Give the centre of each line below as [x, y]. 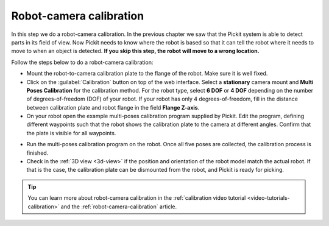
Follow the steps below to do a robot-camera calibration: [82, 62]
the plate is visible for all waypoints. [71, 133]
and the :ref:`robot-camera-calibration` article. [119, 207]
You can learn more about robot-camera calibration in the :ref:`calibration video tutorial [137, 198]
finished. [37, 153]
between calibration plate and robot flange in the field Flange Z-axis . [113, 107]
